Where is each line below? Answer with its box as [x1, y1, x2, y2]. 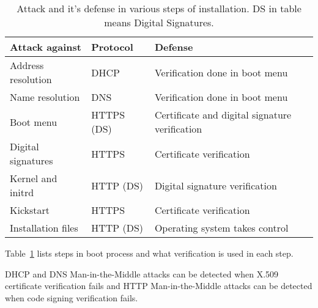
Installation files [10, 221, 78, 235]
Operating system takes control [154, 221, 289, 235]
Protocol [91, 40, 133, 54]
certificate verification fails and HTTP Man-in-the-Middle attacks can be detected [5, 279, 312, 292]
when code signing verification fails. [5, 291, 138, 304]
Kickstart [10, 203, 50, 217]
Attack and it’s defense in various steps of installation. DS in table [17, 1, 301, 15]
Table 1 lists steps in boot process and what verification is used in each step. [5, 247, 294, 259]
